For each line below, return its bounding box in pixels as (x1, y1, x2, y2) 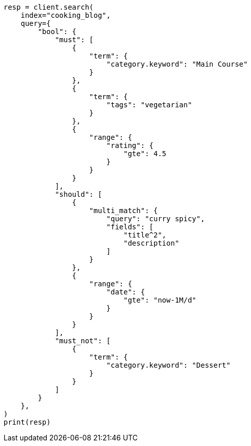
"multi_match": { (89, 206, 158, 215)
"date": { (106, 288, 145, 296)
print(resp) (4, 418, 51, 426)
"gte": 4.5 (123, 150, 167, 158)
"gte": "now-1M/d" (123, 296, 197, 304)
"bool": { (38, 27, 77, 36)
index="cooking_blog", (20, 11, 111, 19)
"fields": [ (106, 223, 154, 231)
